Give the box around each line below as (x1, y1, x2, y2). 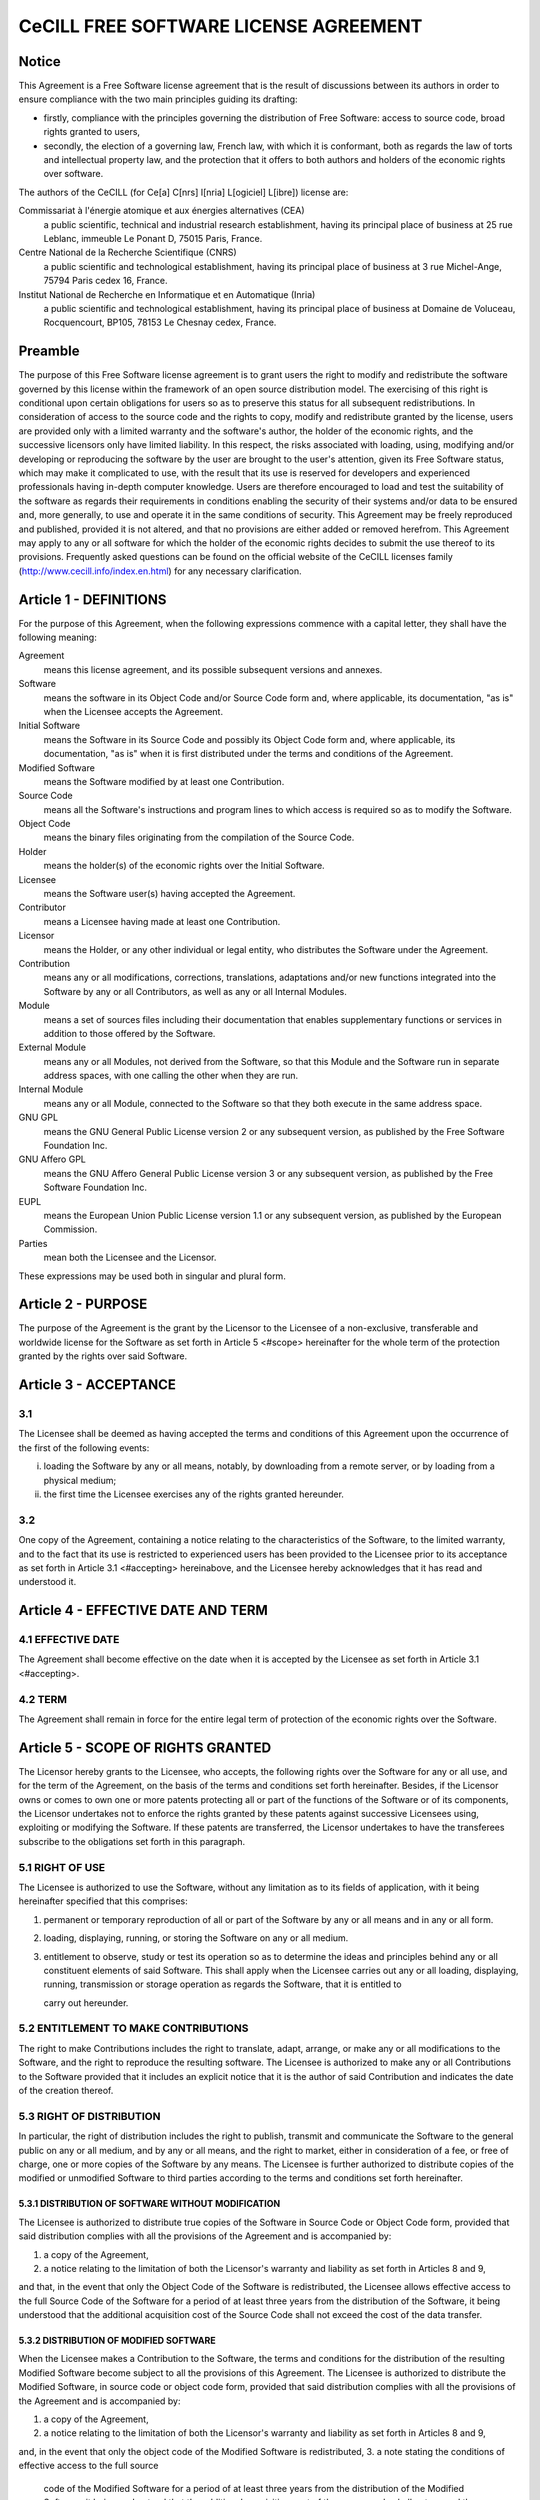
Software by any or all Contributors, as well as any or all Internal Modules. (43, 985, 347, 997)
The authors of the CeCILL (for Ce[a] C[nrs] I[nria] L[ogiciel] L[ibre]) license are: (18, 186, 349, 198)
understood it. (18, 1576, 77, 1588)
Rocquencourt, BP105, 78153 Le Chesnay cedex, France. (43, 316, 277, 329)
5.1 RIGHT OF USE (18, 1860, 106, 1874)
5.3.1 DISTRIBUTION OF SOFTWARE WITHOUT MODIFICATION (18, 2198, 281, 2210)
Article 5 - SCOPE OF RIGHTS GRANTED (18, 1739, 272, 1756)
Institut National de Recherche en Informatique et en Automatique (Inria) (18, 288, 316, 300)
